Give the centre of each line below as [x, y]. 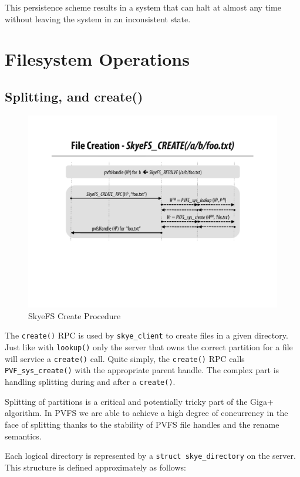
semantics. [23, 436]
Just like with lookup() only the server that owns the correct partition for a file [149, 347]
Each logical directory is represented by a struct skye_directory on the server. [150, 456]
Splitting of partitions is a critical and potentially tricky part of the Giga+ [139, 401]
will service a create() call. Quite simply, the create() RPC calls [125, 358]
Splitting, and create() [74, 96]
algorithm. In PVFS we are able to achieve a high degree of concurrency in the [146, 413]
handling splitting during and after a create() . [90, 382]
